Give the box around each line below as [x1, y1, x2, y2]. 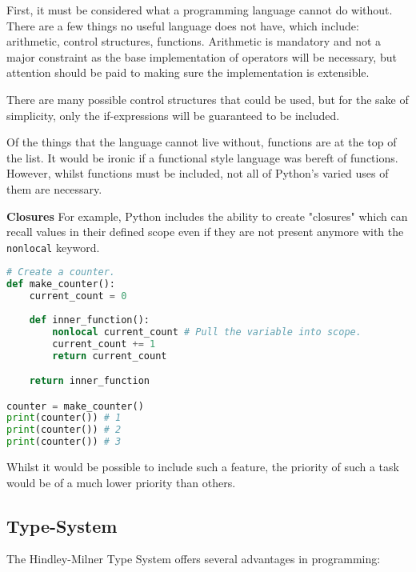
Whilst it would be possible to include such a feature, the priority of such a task [6, 458, 399, 475]
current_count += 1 [52, 338, 156, 350]
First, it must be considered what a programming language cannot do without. [6, 2, 393, 18]
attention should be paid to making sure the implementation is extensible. [6, 64, 370, 81]
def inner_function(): [29, 314, 150, 326]
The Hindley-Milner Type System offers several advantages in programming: [6, 550, 381, 567]
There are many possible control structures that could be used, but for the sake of [6, 90, 409, 107]
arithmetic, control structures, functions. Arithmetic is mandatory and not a [6, 33, 382, 50]
